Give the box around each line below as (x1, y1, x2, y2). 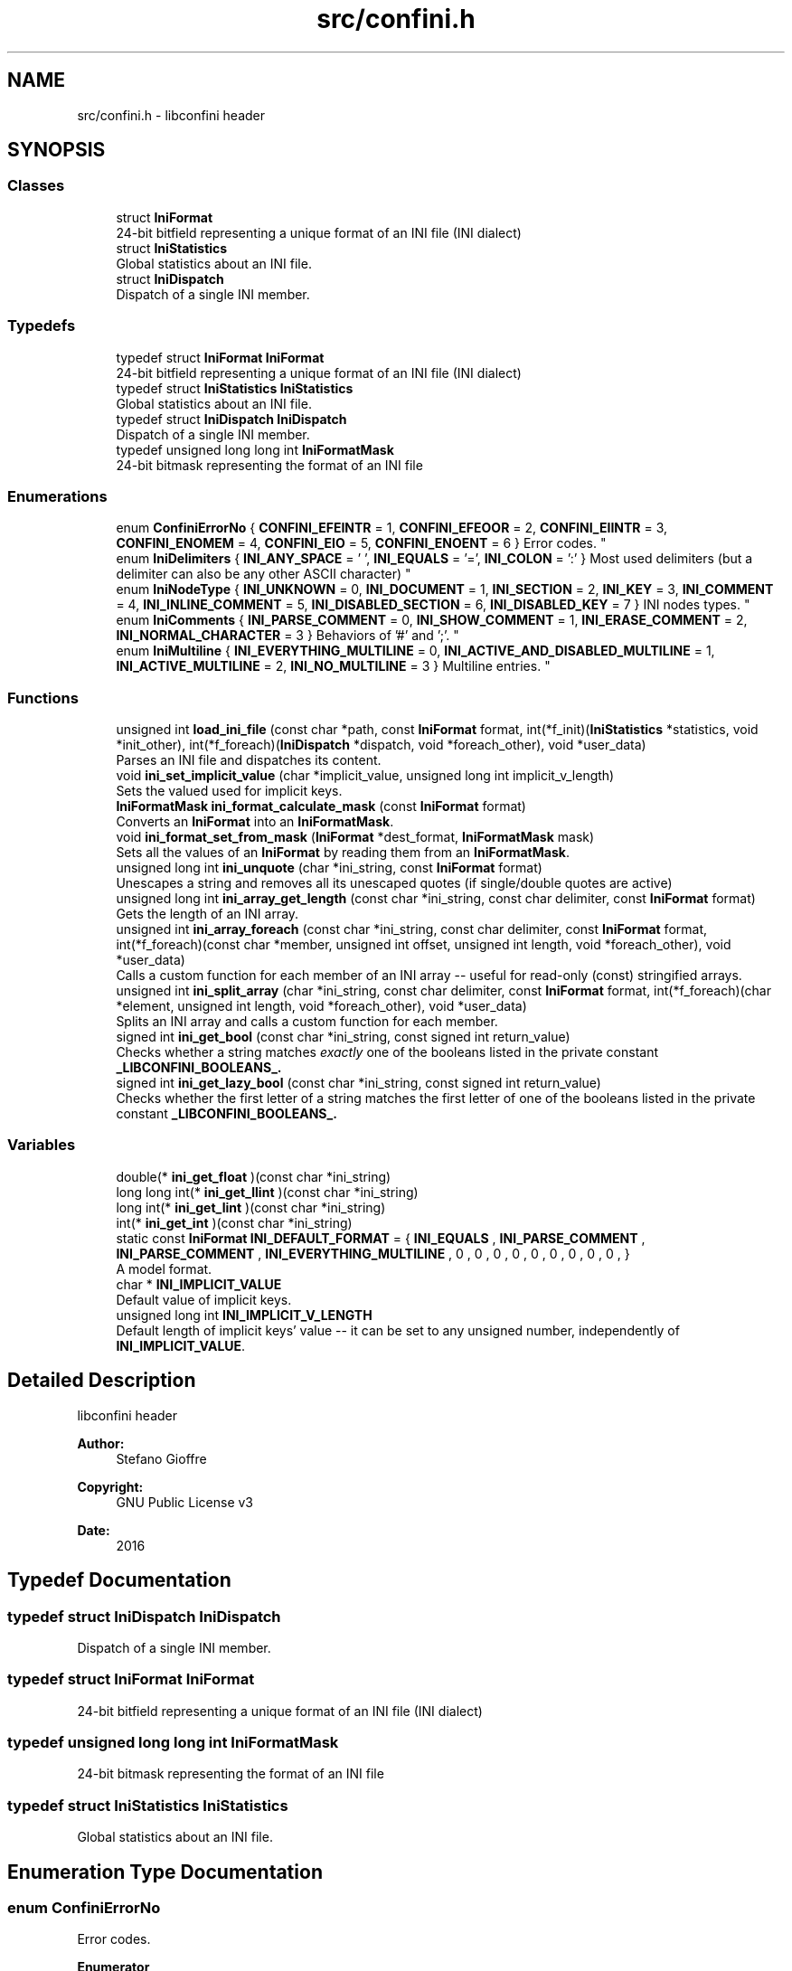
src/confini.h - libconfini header (77, 107, 266, 123)
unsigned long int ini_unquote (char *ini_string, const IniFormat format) (116, 860, 542, 876)
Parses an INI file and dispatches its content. (116, 752, 382, 769)
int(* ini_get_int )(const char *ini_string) (116, 1214, 353, 1231)
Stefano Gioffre (116, 1450, 207, 1466)
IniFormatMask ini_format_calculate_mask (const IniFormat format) (116, 798, 526, 815)
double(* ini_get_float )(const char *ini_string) (116, 1168, 391, 1184)
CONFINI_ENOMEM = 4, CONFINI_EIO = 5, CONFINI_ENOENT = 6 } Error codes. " (116, 535, 607, 552)
